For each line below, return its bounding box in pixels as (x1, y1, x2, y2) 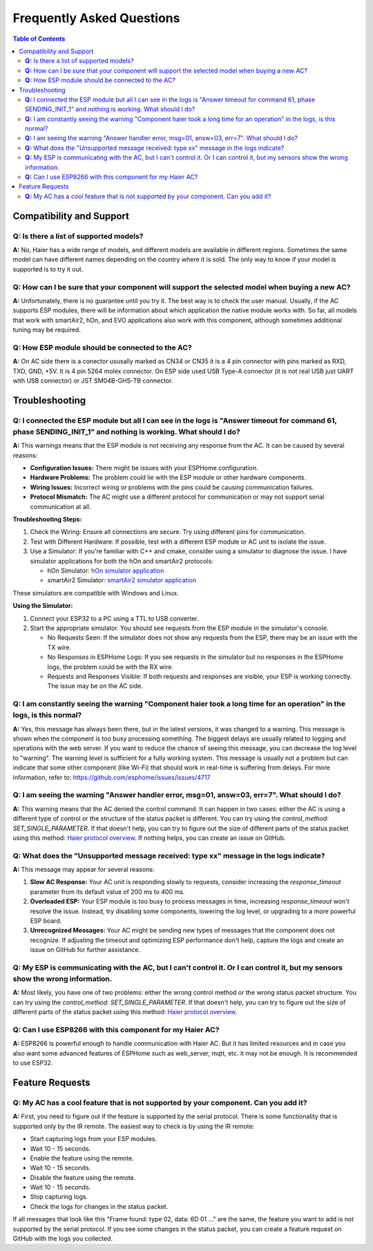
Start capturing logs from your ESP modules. (30, 1135, 157, 1143)
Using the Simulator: (12, 602, 73, 610)
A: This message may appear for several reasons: (12, 866, 155, 874)
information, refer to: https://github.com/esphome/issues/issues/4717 (12, 773, 211, 781)
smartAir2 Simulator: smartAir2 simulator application (47, 576, 197, 584)
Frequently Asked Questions (12, 10, 180, 26)
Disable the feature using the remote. (30, 1173, 136, 1181)
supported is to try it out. (12, 265, 84, 273)
